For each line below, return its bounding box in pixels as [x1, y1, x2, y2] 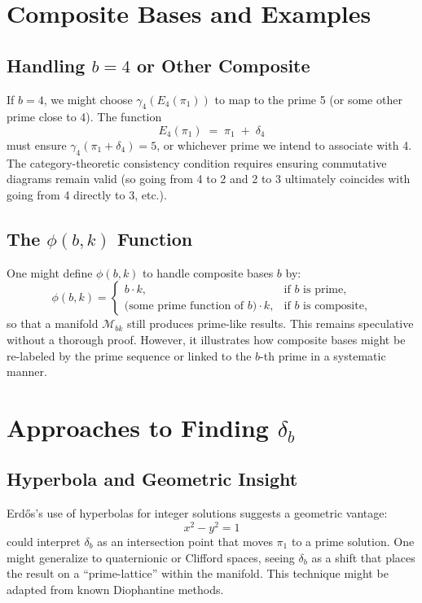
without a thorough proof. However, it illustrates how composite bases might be [7, 330, 406, 347]
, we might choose [43, 90, 133, 107]
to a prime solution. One [291, 532, 415, 549]
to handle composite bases [143, 264, 274, 281]
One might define [7, 264, 93, 281]
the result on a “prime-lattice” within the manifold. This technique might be [7, 565, 389, 582]
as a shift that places [311, 548, 415, 566]
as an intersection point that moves [97, 532, 273, 549]
